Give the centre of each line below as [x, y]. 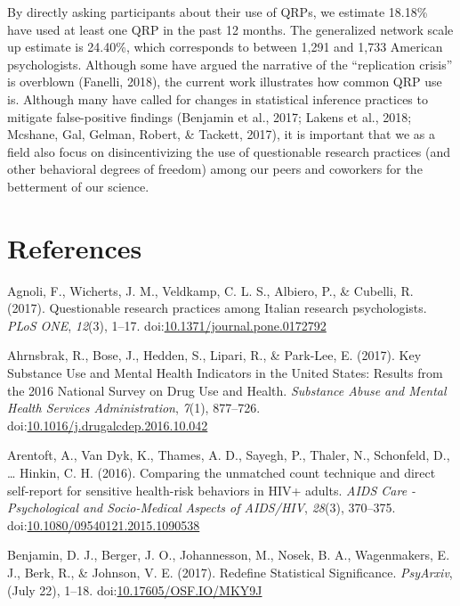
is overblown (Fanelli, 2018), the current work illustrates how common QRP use [225, 82]
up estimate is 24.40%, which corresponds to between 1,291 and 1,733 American [225, 47]
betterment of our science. [78, 186]
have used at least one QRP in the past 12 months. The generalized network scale [230, 29]
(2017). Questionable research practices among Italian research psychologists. [217, 308]
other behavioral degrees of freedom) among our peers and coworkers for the [215, 169]
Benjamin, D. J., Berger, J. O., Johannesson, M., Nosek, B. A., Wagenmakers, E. [229, 555]
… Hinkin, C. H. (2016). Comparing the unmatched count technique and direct [222, 472]
